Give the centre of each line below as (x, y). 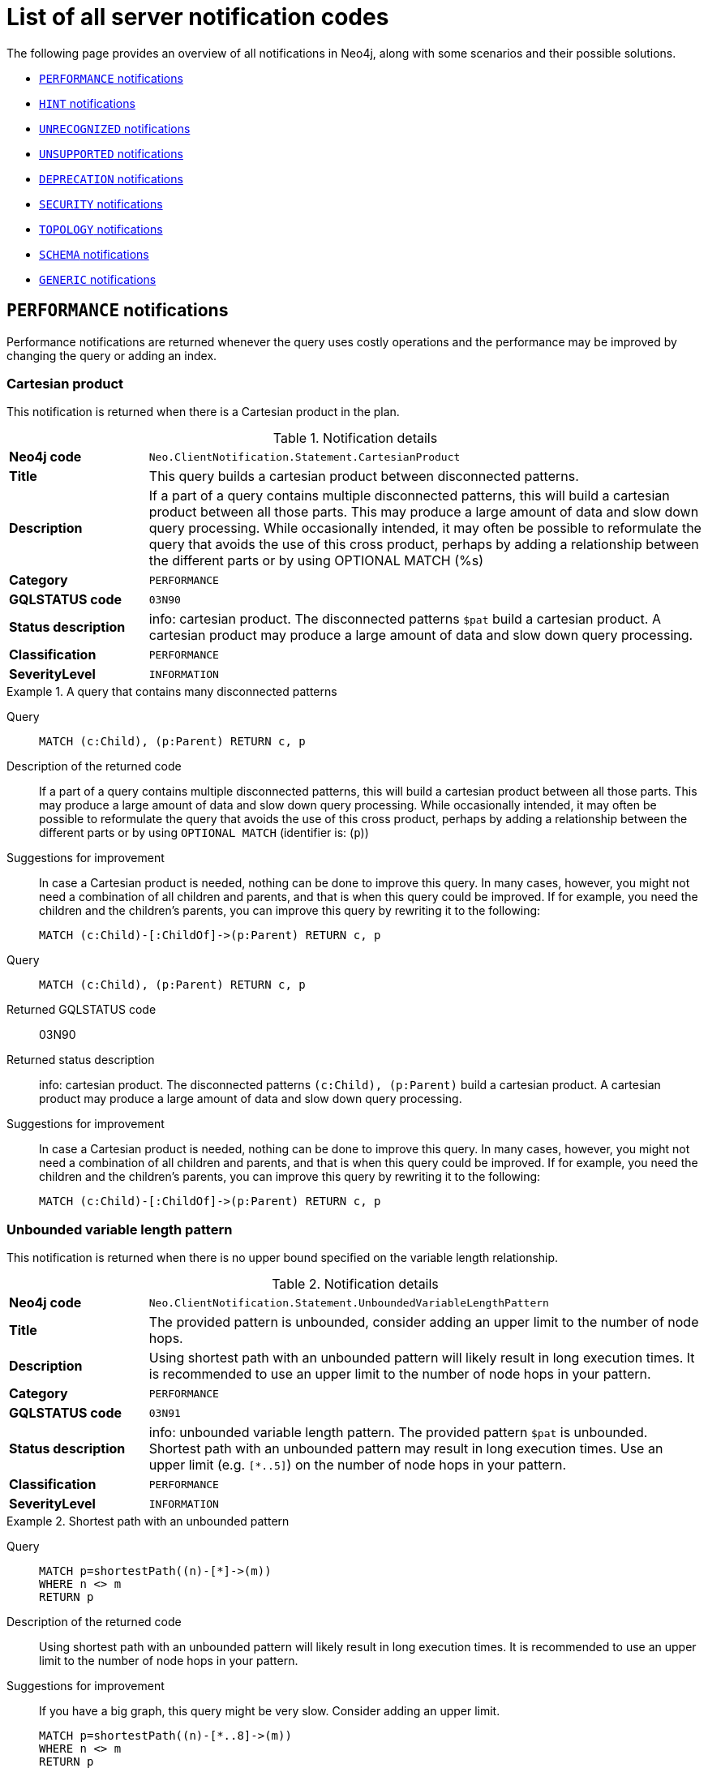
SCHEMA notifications (94, 254)
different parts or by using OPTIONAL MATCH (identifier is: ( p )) (204, 833)
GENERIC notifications (98, 279)
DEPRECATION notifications (111, 178)
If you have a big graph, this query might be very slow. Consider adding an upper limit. (270, 1711)
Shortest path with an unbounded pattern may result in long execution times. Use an (406, 1449)
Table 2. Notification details (355, 1284)
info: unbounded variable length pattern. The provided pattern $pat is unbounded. (398, 1433)
